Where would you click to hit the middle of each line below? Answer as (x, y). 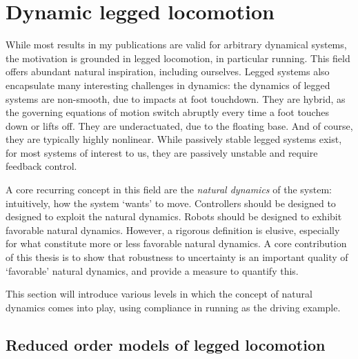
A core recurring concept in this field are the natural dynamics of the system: (169, 190)
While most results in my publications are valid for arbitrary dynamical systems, (176, 45)
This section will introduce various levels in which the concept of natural (159, 294)
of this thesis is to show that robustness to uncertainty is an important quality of (177, 257)
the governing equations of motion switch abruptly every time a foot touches (167, 112)
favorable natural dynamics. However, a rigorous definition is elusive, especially (173, 230)
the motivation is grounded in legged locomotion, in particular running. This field (178, 58)
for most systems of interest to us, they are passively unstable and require (162, 152)
